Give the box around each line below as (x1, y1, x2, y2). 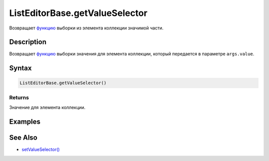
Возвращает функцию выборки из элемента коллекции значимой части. (9, 25, 164, 31)
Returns (9, 94, 29, 101)
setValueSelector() (21, 147, 60, 153)
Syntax (9, 64, 32, 72)
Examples (9, 118, 41, 126)
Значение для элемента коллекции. (9, 105, 86, 111)
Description (9, 38, 47, 46)
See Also (9, 134, 37, 142)
